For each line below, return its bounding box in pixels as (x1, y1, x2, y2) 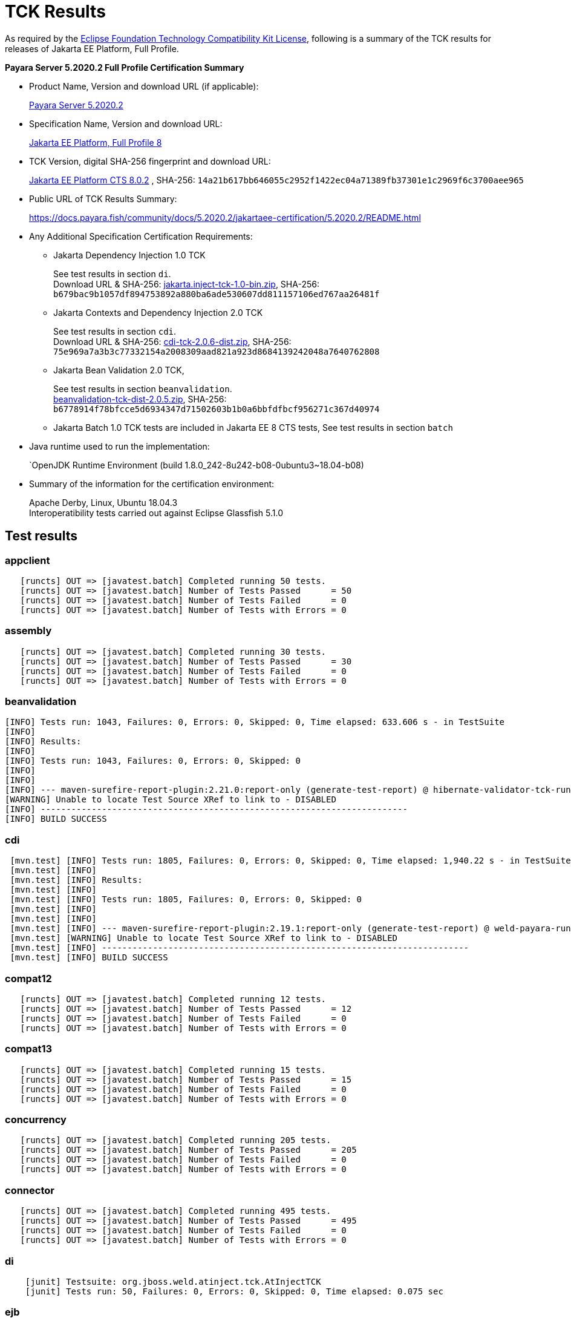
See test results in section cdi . (53, 326, 177, 336)
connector (5, 1184, 54, 1196)
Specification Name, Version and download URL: (29, 118, 223, 129)
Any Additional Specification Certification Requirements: (29, 231, 253, 241)
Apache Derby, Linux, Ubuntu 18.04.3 (29, 497, 178, 508)
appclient (5, 554, 50, 566)
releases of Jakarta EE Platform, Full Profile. (5, 43, 179, 54)
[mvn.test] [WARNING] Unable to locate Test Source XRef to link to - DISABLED (10, 933, 398, 943)
